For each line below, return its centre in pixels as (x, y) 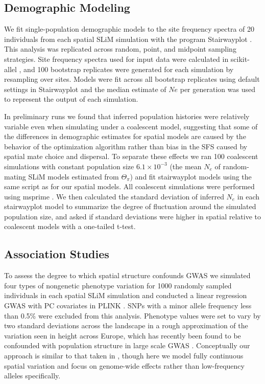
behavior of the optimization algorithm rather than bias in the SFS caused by (126, 146)
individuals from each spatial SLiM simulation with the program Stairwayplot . (128, 39)
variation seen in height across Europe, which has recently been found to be (123, 335)
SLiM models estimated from (74, 176)
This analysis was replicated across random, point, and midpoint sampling (120, 49)
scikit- (240, 59)
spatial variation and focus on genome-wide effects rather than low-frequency (124, 365)
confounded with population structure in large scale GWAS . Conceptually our (127, 345)
